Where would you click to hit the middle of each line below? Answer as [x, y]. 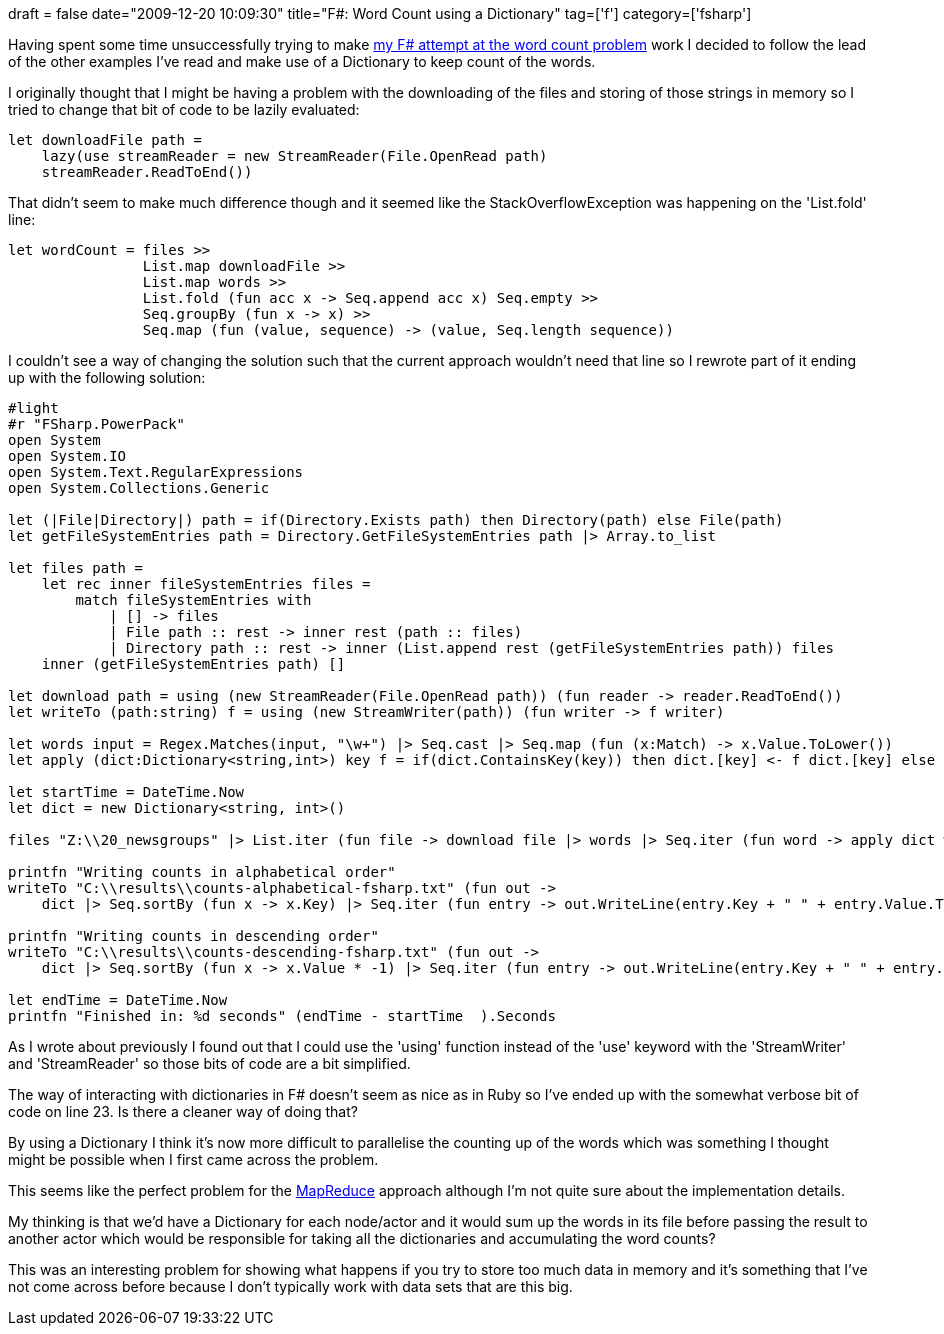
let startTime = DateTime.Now [126, 792]
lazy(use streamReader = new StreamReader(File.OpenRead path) [294, 156]
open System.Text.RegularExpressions [156, 472]
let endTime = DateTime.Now [118, 1000]
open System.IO [67, 456]
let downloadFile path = [105, 140]
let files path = [75, 568]
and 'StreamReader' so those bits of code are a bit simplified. [209, 1063]
